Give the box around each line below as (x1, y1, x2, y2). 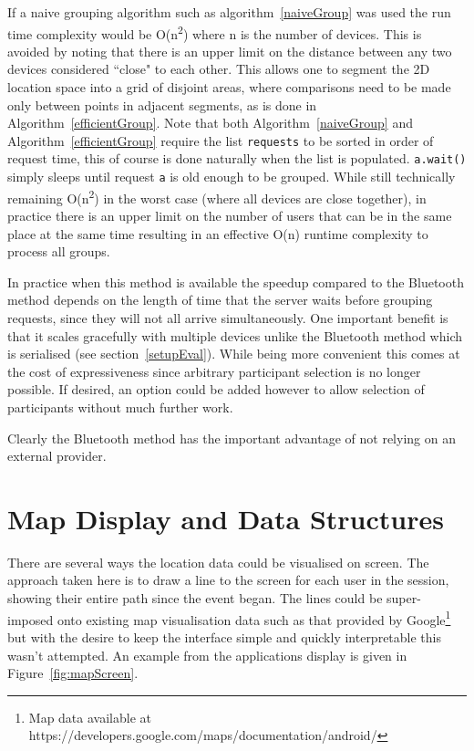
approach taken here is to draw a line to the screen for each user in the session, (7, 570, 449, 589)
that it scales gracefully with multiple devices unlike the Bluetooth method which (7, 326, 463, 345)
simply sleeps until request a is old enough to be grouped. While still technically (7, 167, 456, 186)
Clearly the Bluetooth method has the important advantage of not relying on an (7, 428, 456, 447)
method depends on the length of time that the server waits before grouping (7, 290, 433, 309)
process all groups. (7, 242, 110, 261)
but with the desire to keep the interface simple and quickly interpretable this (7, 627, 441, 646)
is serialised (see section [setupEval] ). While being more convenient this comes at (7, 344, 460, 363)
